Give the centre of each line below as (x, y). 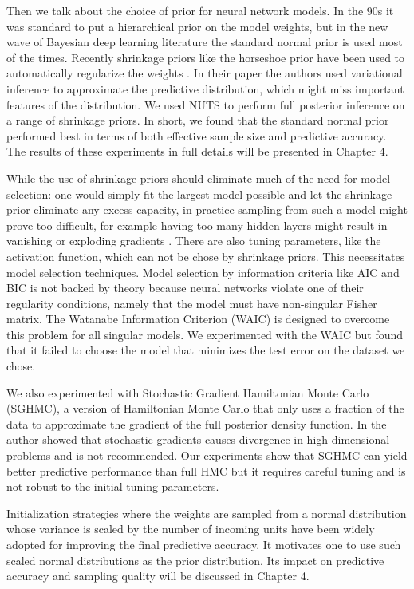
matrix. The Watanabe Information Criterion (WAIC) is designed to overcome (198, 319)
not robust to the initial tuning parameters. (113, 486)
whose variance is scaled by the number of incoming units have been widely (191, 529)
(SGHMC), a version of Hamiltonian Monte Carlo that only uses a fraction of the (205, 408)
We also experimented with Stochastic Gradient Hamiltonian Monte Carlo (188, 392)
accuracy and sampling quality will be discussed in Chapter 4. (158, 576)
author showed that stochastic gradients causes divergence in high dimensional (198, 439)
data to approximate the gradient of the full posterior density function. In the (197, 423)
